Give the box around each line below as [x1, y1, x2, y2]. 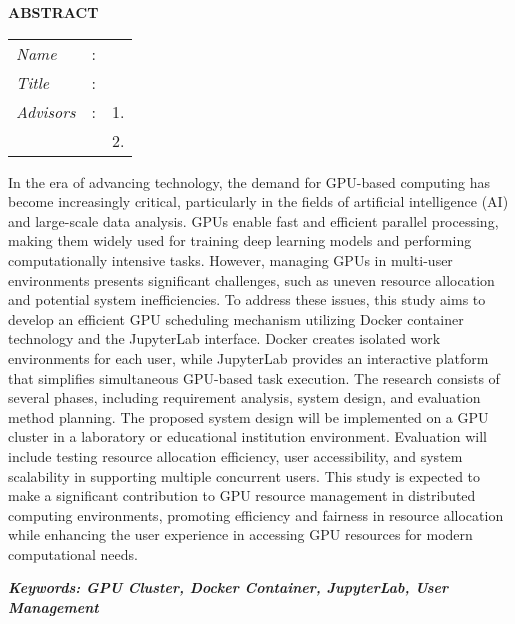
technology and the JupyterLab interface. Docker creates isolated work [8, 328, 441, 349]
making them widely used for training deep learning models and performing [8, 230, 472, 251]
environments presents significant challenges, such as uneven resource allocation [8, 269, 495, 290]
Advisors [16, 99, 76, 123]
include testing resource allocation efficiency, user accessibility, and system [8, 445, 463, 466]
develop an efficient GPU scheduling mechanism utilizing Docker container [8, 308, 464, 329]
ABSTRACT [8, 2, 99, 22]
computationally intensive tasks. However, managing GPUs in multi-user [8, 249, 453, 270]
